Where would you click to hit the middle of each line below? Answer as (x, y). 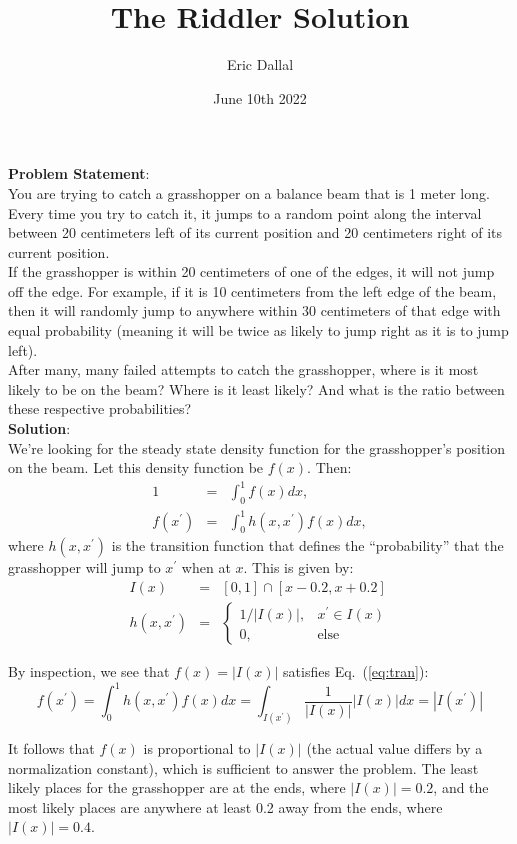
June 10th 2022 (260, 97)
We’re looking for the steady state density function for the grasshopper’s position (256, 447)
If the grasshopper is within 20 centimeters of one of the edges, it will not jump (251, 271)
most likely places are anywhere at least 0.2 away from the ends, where (225, 806)
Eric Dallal (260, 64)
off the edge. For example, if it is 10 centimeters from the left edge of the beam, (252, 290)
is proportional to (197, 748)
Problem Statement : (79, 173)
